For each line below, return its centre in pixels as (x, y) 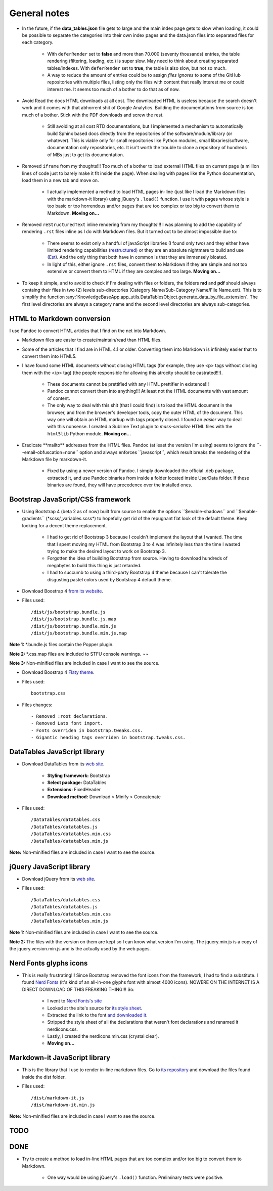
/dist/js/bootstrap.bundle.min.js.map (79, 633)
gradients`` (33, 519)
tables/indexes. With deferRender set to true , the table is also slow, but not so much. (137, 68)
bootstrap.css (48, 693)
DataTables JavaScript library (57, 752)
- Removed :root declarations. (70, 716)
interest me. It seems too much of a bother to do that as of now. (113, 89)
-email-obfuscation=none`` (50, 452)
